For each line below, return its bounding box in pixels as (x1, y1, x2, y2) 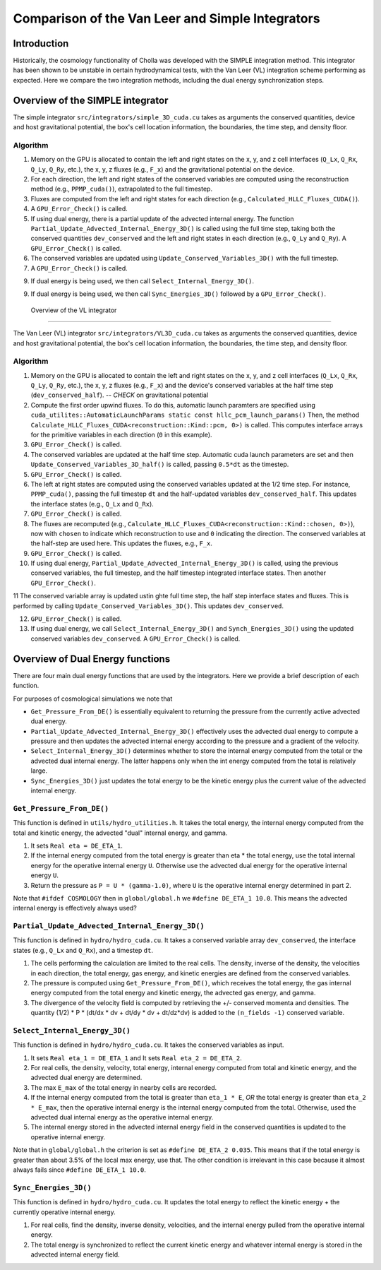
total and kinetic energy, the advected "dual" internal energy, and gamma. (13, 829, 228, 837)
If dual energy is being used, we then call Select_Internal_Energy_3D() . (30, 276, 254, 285)
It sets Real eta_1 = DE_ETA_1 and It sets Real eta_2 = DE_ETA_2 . (30, 1053, 243, 1062)
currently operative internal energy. (13, 1208, 116, 1216)
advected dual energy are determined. (30, 1074, 143, 1082)
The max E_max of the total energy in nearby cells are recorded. (30, 1083, 217, 1091)
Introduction (13, 37, 69, 49)
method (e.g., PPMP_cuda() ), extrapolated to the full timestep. (30, 184, 213, 194)
